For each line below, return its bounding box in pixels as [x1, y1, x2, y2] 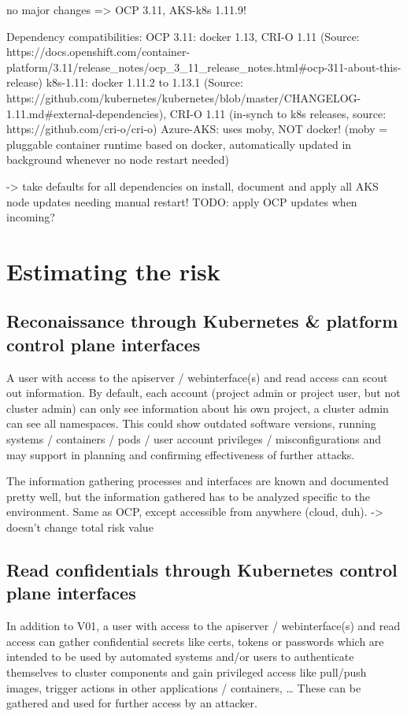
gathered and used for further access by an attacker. [6, 695, 257, 711]
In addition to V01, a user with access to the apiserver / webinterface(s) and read [6, 618, 401, 634]
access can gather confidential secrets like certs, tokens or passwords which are [6, 633, 384, 649]
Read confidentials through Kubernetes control [6, 558, 398, 582]
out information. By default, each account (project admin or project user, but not [6, 384, 401, 401]
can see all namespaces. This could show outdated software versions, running [6, 415, 376, 432]
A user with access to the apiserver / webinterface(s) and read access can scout [6, 369, 388, 385]
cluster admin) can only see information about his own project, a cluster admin [6, 399, 389, 416]
